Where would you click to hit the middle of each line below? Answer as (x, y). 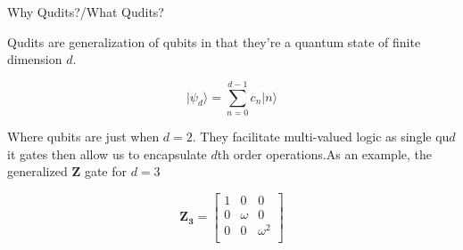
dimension (35, 59)
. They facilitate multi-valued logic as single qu (321, 136)
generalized (37, 171)
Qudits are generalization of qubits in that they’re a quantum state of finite (214, 41)
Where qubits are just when (83, 136)
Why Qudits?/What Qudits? (86, 12)
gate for (105, 171)
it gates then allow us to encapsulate (107, 153)
